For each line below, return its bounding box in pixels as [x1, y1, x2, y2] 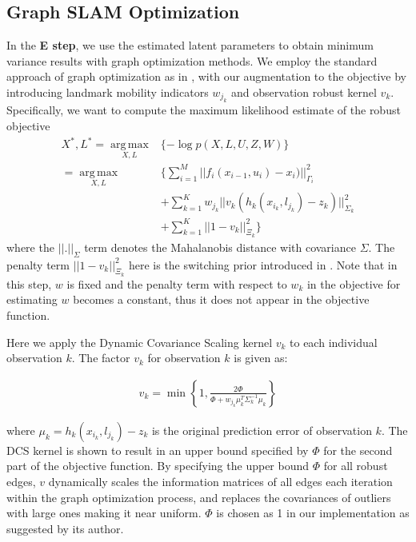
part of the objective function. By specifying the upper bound [6, 457, 310, 474]
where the [6, 238, 54, 255]
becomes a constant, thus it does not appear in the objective [73, 291, 370, 308]
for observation [147, 349, 221, 366]
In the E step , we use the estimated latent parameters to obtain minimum [6, 37, 374, 54]
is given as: [234, 349, 288, 366]
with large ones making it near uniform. [6, 504, 202, 521]
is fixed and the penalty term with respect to [66, 275, 287, 292]
